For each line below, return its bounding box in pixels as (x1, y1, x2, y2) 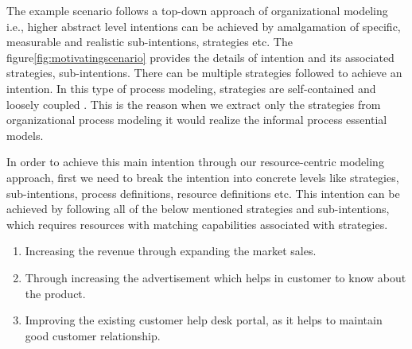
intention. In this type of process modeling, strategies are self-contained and (6, 79, 376, 96)
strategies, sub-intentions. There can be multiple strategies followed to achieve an (6, 64, 402, 81)
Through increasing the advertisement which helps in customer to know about (25, 269, 406, 285)
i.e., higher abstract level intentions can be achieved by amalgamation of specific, (6, 17, 401, 34)
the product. (25, 285, 86, 301)
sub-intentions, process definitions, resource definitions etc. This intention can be (6, 184, 400, 201)
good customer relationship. (25, 327, 161, 343)
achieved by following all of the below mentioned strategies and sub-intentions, (6, 200, 390, 217)
